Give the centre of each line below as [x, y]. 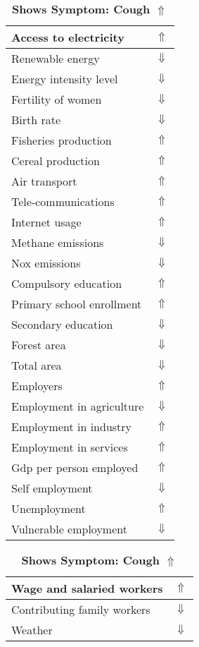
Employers [37, 386]
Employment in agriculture [78, 406]
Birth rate [36, 120]
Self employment [52, 488]
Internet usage [46, 222]
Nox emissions [46, 263]
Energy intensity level [65, 79]
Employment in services [70, 447]
